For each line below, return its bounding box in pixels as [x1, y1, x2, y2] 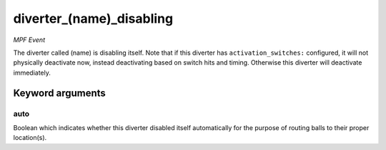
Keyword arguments [13, 87, 107, 99]
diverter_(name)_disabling [13, 11, 174, 26]
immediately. [13, 68, 51, 77]
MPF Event [13, 36, 46, 44]
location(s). [13, 134, 47, 142]
